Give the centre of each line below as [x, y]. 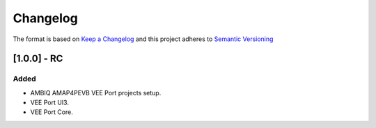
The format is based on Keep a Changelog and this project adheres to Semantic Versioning [143, 39]
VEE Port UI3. [50, 103]
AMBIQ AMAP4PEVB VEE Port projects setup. [96, 93]
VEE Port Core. [52, 112]
